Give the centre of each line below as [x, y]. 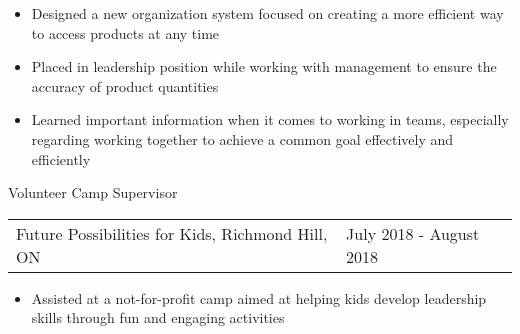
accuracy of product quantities [125, 85]
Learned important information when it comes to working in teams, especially [270, 119]
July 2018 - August [413, 233]
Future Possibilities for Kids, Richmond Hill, [172, 233]
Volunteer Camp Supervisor [93, 192]
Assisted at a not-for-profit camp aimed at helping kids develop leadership [259, 297]
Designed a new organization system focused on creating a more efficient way [267, 13]
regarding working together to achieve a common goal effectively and [242, 138]
